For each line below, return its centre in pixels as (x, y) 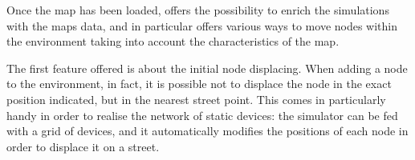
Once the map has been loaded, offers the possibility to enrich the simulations (198, 10)
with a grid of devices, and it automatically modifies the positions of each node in (207, 131)
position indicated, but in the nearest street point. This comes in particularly (196, 99)
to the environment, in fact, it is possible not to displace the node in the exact (199, 84)
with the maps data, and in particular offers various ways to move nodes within (202, 25)
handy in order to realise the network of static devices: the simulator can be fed (202, 115)
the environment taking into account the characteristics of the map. (173, 41)
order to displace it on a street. (83, 146)
